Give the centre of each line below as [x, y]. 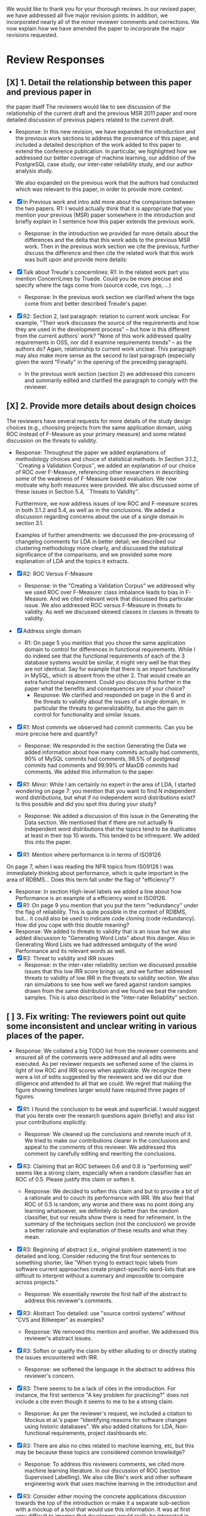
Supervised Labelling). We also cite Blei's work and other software [108, 1477]
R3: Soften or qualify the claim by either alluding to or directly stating [110, 1351]
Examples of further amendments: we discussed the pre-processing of [105, 535]
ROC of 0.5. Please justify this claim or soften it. [75, 1179]
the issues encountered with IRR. [57, 1357]
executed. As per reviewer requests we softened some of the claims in [104, 1063]
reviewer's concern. [50, 1375]
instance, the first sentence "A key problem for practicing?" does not [102, 1395]
